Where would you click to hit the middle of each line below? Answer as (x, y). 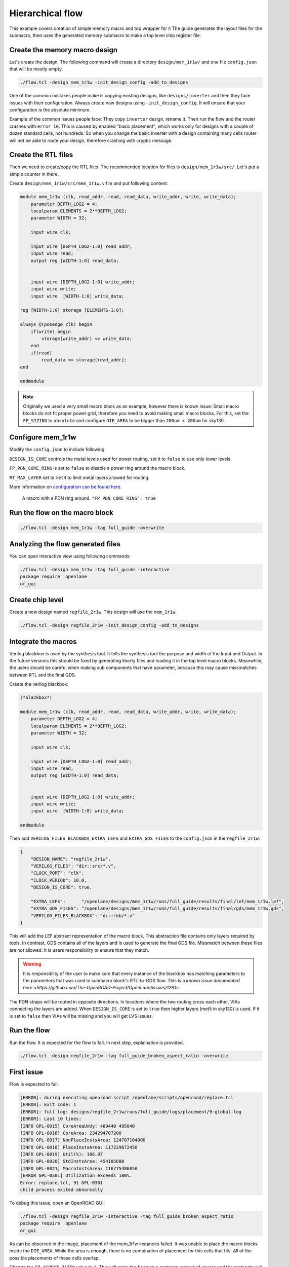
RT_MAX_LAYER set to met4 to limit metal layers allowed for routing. (79, 477)
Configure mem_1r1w (43, 438)
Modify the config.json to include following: (58, 450)
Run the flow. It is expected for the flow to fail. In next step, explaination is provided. (97, 1042)
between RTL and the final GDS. (43, 675)
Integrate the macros (43, 641)
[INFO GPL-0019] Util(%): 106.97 (61, 1154)
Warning (32, 964)
